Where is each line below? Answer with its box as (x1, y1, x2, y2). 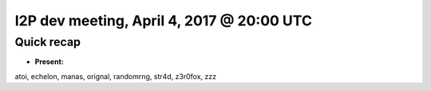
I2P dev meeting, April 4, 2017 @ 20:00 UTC (14, 12, 313, 29)
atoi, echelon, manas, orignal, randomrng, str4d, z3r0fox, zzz (14, 71, 217, 81)
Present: (34, 57, 64, 66)
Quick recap (14, 35, 81, 49)
